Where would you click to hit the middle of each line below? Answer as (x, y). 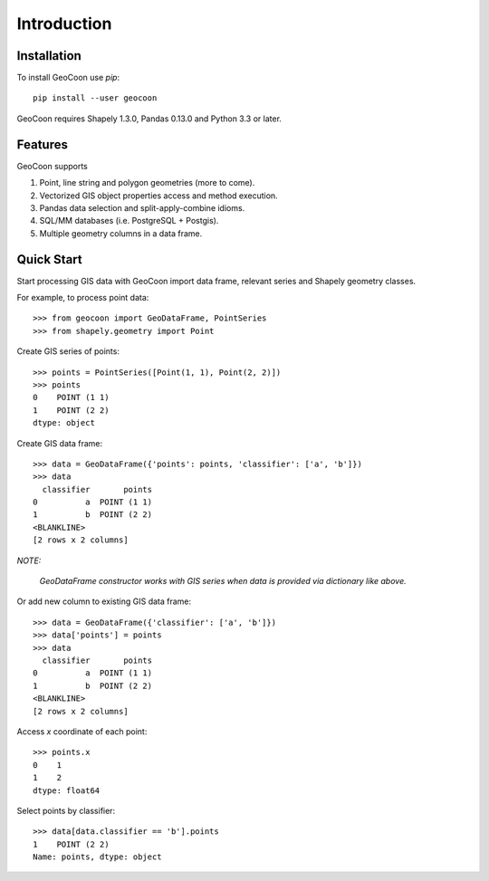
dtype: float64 (67, 790)
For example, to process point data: (83, 297)
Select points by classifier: (66, 810)
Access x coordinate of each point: (82, 731)
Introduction (64, 24)
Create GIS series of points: (68, 351)
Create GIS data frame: (60, 443)
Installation (49, 56)
